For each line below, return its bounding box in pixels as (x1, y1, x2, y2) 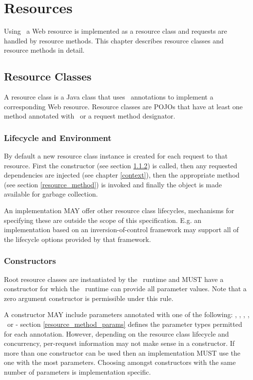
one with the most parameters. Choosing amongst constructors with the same (4, 357, 236, 367)
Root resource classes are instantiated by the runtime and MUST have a (4, 274, 224, 284)
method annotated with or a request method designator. (4, 111, 175, 121)
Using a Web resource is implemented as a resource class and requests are (4, 26, 227, 36)
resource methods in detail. (4, 45, 85, 55)
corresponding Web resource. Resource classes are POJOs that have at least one (4, 101, 243, 111)
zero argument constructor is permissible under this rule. (4, 293, 174, 303)
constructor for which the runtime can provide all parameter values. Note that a (4, 283, 247, 294)
